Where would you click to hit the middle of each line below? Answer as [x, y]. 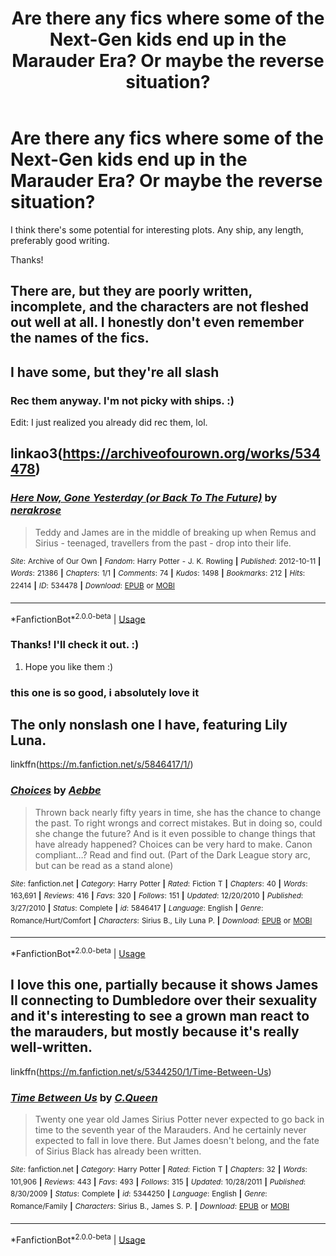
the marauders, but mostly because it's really [155, 1032]
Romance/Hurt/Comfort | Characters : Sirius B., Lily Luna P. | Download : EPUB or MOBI [161, 920]
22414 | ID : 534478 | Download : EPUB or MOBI [92, 586]
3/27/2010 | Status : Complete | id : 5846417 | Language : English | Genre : [137, 908]
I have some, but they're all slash [115, 372]
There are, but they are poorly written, [131, 291]
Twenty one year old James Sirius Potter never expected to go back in [179, 1119]
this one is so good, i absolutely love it [105, 692]
